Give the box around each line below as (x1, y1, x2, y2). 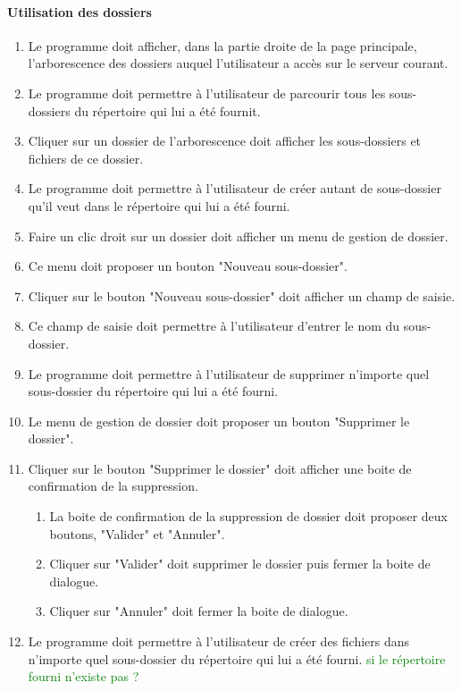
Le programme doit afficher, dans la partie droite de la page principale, (28, 36, 417, 55)
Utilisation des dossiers (7, 2, 152, 21)
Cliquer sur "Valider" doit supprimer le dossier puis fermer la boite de (49, 554, 431, 573)
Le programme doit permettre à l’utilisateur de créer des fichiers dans (28, 632, 410, 651)
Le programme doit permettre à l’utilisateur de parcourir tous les (28, 83, 386, 102)
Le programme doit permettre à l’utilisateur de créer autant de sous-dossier (28, 179, 441, 198)
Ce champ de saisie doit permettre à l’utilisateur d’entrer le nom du (28, 316, 400, 335)
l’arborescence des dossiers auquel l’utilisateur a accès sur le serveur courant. (28, 54, 448, 72)
